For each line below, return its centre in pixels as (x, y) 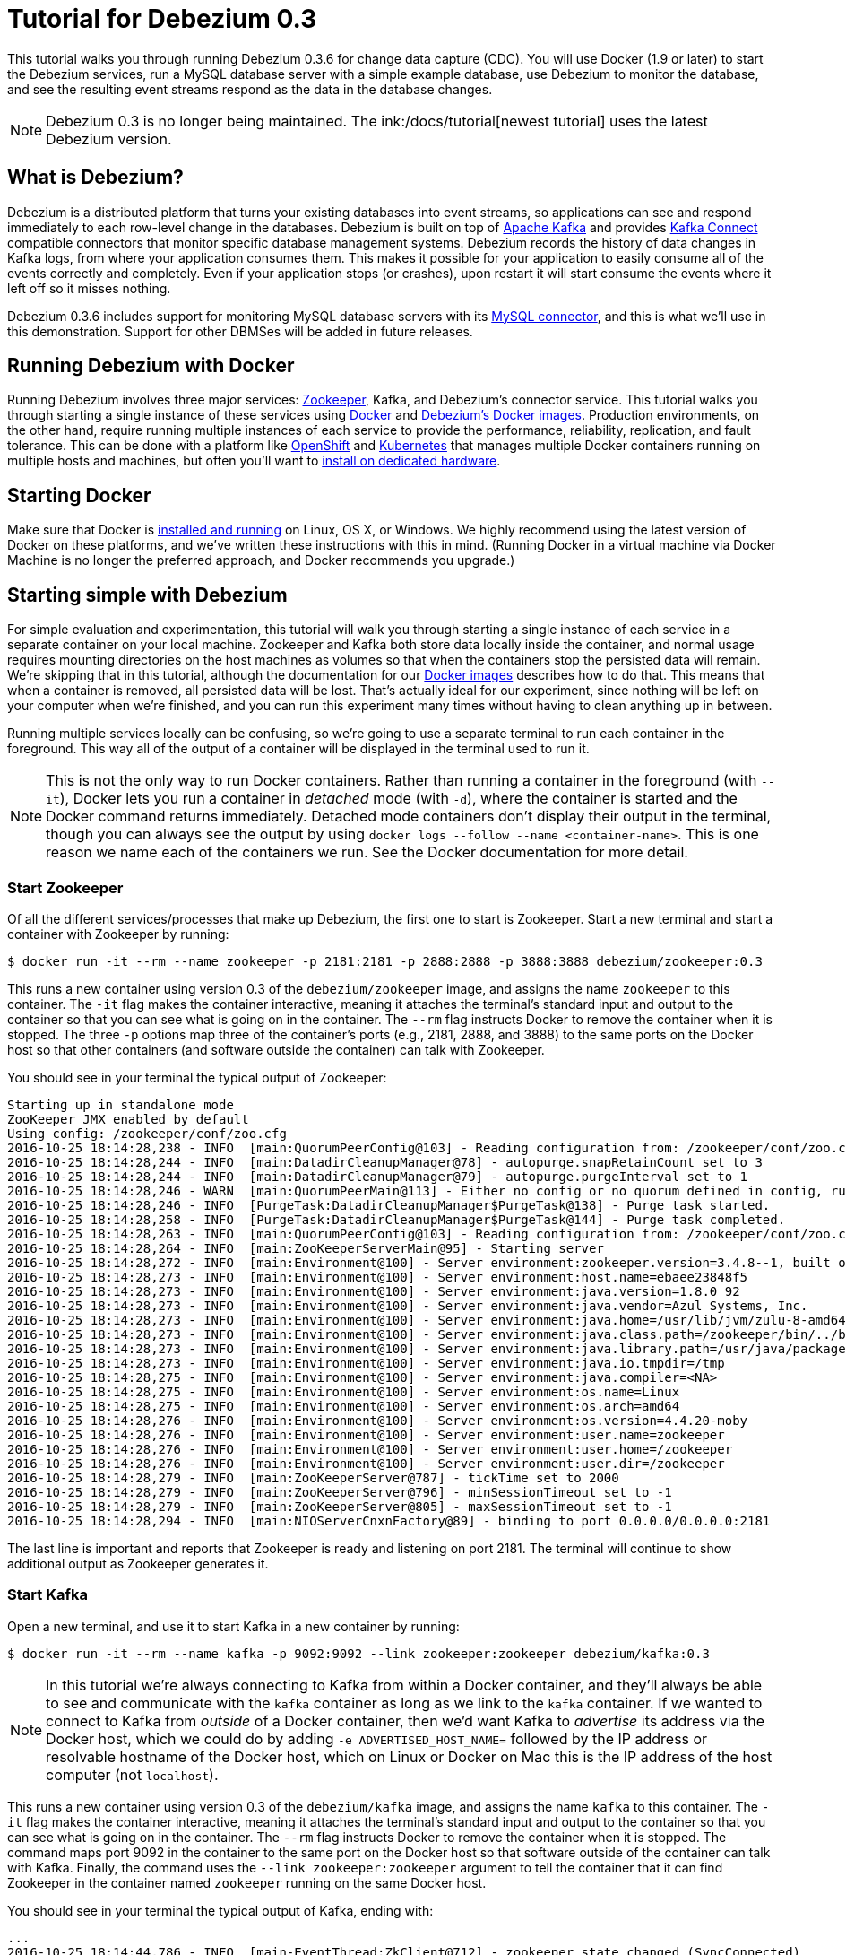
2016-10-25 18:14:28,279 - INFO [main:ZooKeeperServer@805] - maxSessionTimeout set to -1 (340, 1506)
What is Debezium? (95, 178)
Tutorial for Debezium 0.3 (162, 19)
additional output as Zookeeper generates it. (138, 1563)
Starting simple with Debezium (147, 595)
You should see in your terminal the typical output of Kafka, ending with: (220, 1910)
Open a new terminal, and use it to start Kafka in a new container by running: (233, 1626)
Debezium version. (109, 139)
